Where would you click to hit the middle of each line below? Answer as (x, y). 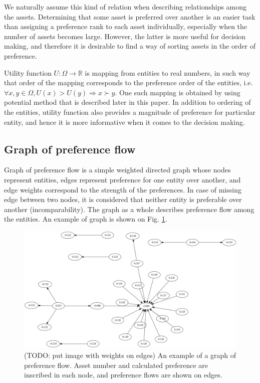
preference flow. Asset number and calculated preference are (116, 365)
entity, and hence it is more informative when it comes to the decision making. (124, 122)
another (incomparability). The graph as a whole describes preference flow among (129, 209)
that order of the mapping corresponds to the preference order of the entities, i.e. (128, 82)
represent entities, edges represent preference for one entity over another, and (122, 179)
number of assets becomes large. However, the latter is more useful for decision (125, 36)
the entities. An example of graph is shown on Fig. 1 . (86, 219)
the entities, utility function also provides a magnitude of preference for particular (130, 112)
